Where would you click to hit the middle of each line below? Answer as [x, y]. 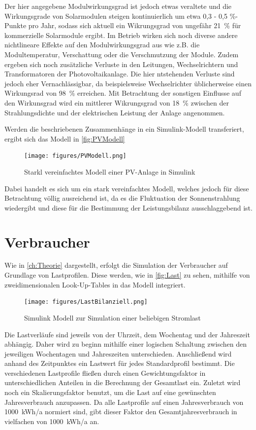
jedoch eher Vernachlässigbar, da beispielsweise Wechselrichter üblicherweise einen [128, 83]
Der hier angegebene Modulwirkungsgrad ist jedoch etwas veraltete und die [118, 6]
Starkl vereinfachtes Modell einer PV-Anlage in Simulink [110, 171]
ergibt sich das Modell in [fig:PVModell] [65, 138]
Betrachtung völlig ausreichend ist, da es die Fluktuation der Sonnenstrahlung [122, 198]
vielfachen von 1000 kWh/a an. [52, 421]
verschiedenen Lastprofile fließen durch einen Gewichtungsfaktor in [105, 373]
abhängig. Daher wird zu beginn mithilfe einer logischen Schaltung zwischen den [126, 344]
